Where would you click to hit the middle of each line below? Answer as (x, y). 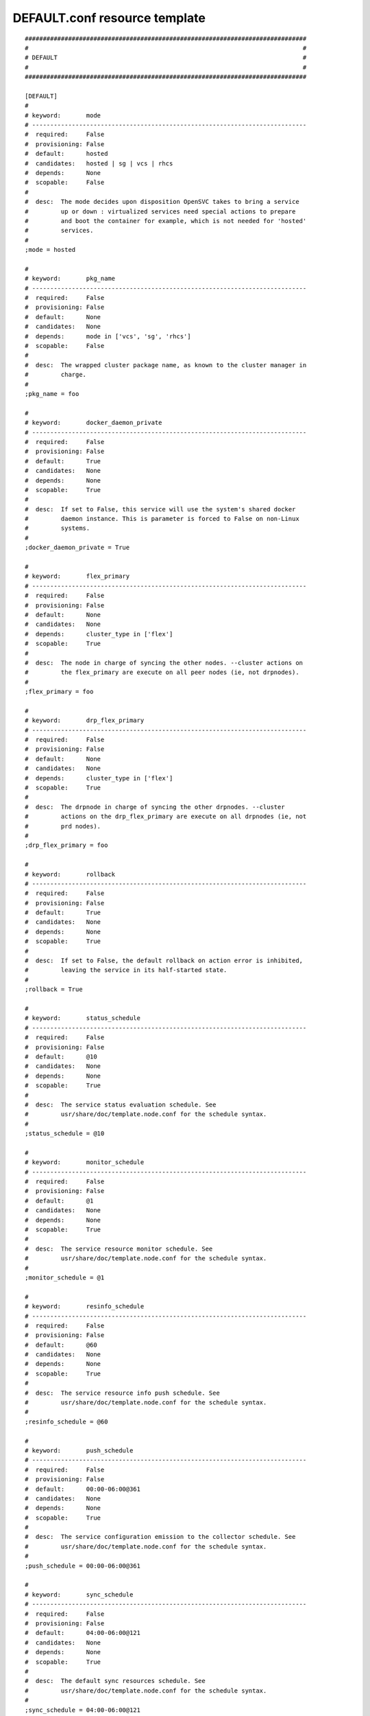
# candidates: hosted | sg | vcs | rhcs (99, 163)
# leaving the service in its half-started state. (126, 970)
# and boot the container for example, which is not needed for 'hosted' (166, 221)
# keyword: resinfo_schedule (85, 1307)
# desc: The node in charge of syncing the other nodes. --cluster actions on (164, 663)
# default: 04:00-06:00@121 (83, 1633)
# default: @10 (61, 1056)
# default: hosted (66, 154)
